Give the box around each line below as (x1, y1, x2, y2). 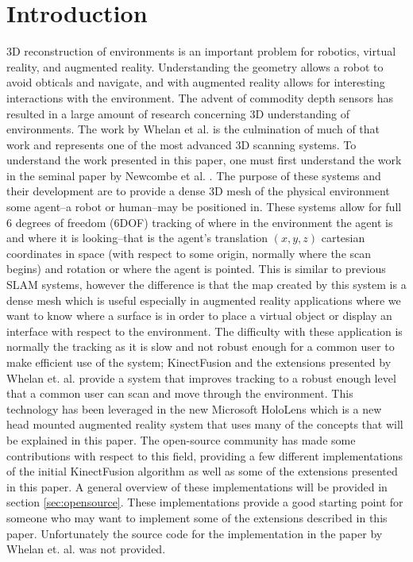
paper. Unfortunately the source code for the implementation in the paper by (6, 525, 383, 541)
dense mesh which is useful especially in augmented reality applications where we (6, 291, 401, 308)
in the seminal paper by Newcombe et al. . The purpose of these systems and (6, 167, 381, 183)
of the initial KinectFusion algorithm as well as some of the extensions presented (6, 463, 398, 479)
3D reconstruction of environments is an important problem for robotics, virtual (6, 43, 396, 60)
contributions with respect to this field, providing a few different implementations (6, 447, 403, 464)
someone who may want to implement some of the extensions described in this (6, 509, 388, 525)
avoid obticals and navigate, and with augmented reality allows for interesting (6, 74, 385, 90)
